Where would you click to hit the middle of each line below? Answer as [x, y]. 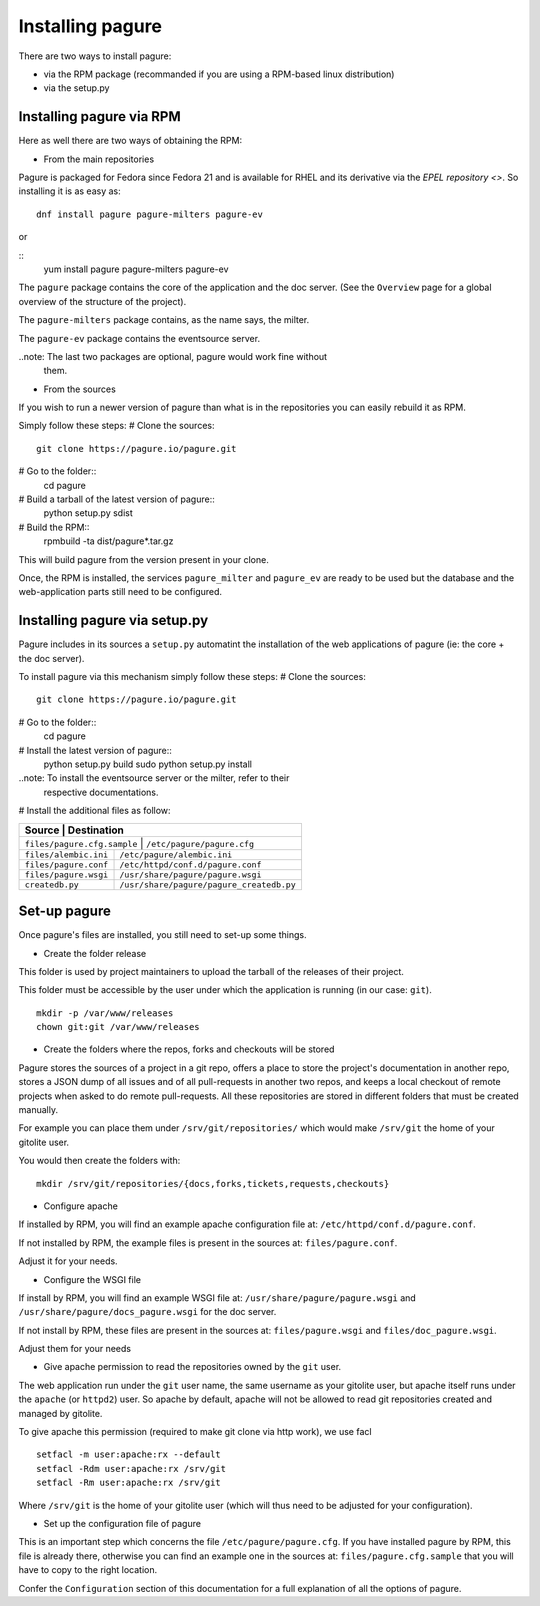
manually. [38, 1110]
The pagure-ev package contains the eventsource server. [139, 338]
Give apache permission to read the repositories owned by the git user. [192, 1367]
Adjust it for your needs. [68, 1261]
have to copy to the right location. [88, 1570]
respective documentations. [101, 792]
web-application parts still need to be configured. [120, 592]
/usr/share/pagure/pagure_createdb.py [208, 884]
